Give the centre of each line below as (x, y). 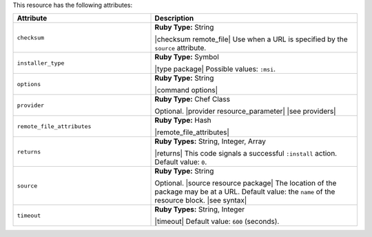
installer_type (41, 63)
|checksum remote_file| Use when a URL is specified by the (251, 39)
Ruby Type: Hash (183, 121)
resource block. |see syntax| (201, 200)
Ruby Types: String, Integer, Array (210, 141)
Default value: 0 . (181, 162)
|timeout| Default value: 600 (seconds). (217, 222)
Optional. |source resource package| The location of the (246, 183)
